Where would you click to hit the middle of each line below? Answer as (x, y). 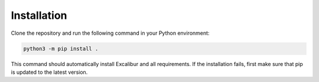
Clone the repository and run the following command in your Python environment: (110, 33)
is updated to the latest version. (49, 72)
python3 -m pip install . (61, 48)
